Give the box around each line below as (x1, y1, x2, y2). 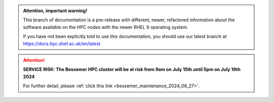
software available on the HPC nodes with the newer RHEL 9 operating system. (23, 24, 188, 30)
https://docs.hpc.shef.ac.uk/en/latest (23, 41, 101, 47)
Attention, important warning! (23, 8, 87, 14)
